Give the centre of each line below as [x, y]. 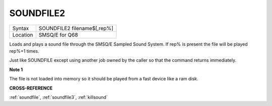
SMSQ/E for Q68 [58, 35]
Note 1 [16, 69]
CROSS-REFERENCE [31, 88]
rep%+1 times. [24, 51]
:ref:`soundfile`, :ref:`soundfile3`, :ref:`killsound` [58, 97]
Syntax [21, 28]
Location [23, 35]
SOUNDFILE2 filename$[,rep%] [76, 28]
